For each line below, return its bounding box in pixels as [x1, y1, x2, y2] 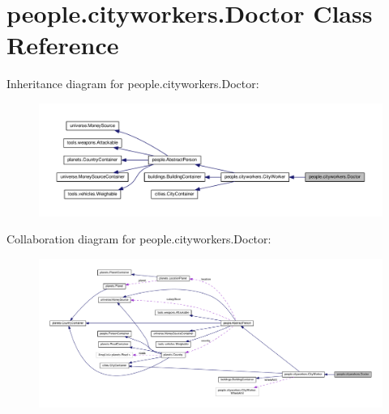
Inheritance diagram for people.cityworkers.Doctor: [6, 75, 259, 92]
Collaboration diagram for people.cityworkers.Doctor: [6, 230, 271, 247]
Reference [6, 28, 119, 61]
